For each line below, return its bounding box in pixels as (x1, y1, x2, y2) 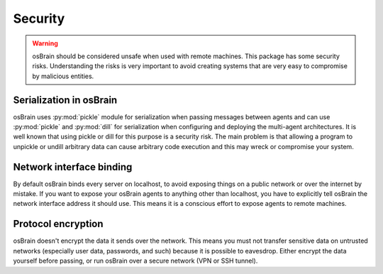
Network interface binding (13, 160, 133, 173)
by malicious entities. (32, 72, 94, 80)
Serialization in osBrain (13, 94, 118, 106)
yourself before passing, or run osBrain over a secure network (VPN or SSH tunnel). (13, 256, 258, 265)
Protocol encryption (13, 218, 104, 230)
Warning (32, 39, 58, 48)
